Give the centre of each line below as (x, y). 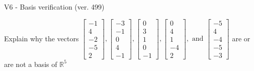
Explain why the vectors (41, 38)
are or (241, 38)
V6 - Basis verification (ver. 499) (54, 7)
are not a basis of (31, 64)
